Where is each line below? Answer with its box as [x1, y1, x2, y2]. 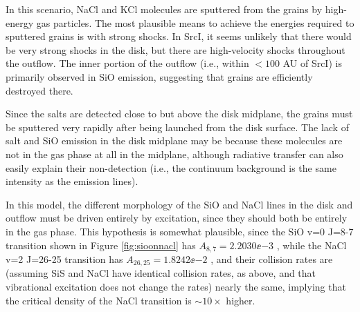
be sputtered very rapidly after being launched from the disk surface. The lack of [6, 119, 349, 134]
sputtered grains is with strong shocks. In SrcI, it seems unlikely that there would [6, 29, 352, 43]
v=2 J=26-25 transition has [6, 251, 123, 266]
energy [6, 15, 34, 30]
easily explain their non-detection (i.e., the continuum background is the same [6, 160, 336, 175]
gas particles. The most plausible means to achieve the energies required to [36, 15, 354, 30]
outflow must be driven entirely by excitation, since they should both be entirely [6, 211, 348, 225]
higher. [226, 293, 255, 307]
